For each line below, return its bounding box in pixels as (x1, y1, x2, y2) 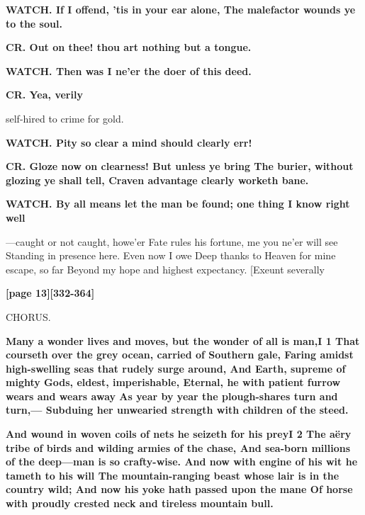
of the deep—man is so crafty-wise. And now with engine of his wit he (6, 454, 358, 469)
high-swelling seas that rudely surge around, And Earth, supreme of (6, 361, 346, 375)
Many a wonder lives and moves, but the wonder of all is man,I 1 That (6, 333, 360, 348)
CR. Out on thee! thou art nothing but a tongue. (6, 40, 252, 55)
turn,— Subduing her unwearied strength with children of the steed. (6, 402, 349, 417)
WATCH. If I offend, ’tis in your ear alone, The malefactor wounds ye (6, 2, 356, 16)
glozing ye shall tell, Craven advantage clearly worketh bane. (6, 172, 309, 187)
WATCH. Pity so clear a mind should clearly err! (6, 135, 252, 149)
